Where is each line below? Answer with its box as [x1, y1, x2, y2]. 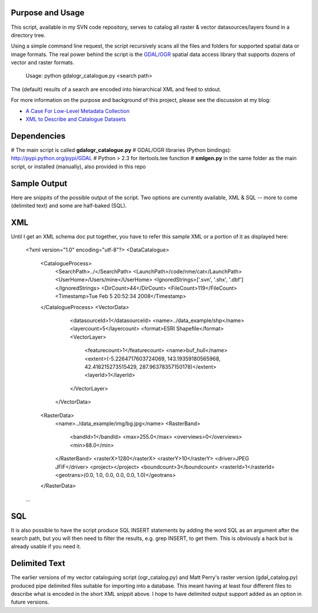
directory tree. [11, 31, 46, 38]
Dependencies [11, 131, 66, 141]
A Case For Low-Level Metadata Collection [25, 107, 130, 114]
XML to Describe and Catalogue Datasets [25, 115, 126, 123]
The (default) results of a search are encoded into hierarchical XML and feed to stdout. [11, 85, 222, 92]
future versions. [11, 598, 49, 606]
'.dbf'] [228, 276, 244, 283]
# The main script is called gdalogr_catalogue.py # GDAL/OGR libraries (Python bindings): [11, 146, 232, 153]
